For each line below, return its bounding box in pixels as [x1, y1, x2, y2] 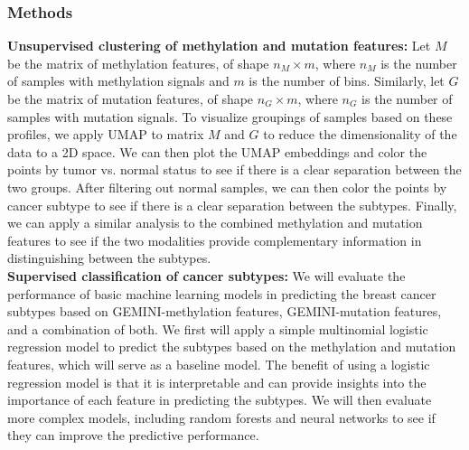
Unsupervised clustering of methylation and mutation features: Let [7, 36, 431, 55]
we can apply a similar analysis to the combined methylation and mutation [7, 213, 423, 232]
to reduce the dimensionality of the [263, 125, 457, 144]
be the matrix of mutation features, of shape [7, 89, 254, 108]
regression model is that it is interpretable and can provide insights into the [7, 372, 427, 391]
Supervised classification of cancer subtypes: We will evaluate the [7, 266, 406, 285]
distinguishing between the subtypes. [7, 248, 211, 267]
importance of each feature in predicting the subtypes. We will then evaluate [7, 390, 432, 409]
